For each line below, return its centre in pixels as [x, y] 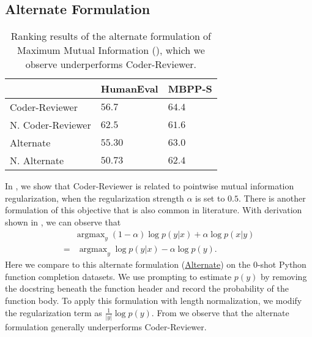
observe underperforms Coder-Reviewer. [111, 64]
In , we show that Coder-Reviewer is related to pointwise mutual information [150, 186]
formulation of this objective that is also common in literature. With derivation [154, 210]
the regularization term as [54, 312]
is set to [210, 198]
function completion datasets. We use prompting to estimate [118, 276]
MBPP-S [190, 89]
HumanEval [129, 89]
